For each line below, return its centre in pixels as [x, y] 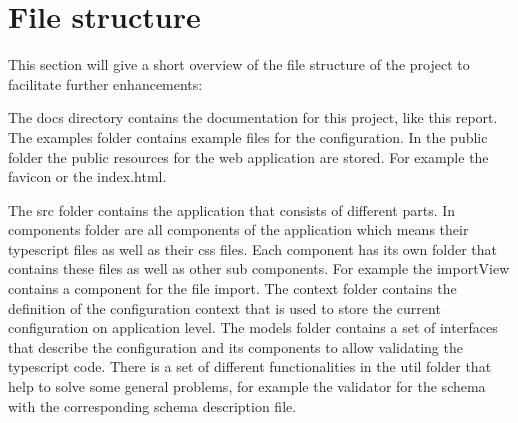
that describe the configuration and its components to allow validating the [235, 346]
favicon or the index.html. [87, 176]
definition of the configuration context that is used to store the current [224, 307]
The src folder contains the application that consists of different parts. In [232, 209]
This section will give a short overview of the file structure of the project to [239, 64]
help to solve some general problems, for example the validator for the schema [247, 386]
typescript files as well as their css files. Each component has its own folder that [253, 248]
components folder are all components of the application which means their [238, 229]
